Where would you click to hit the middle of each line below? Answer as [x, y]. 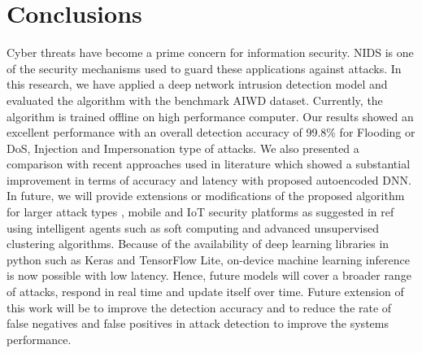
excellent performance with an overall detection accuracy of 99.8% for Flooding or [211, 132]
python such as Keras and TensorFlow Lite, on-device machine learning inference [208, 259]
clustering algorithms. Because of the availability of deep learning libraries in [198, 244]
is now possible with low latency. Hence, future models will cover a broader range [209, 275]
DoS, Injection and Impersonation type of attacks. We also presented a [183, 148]
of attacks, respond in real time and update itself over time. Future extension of [205, 292]
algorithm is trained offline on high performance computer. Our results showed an [210, 116]
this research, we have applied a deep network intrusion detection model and [197, 84]
